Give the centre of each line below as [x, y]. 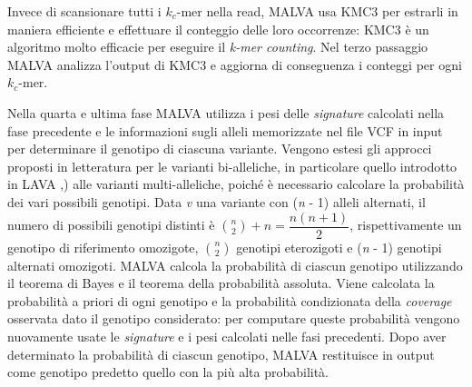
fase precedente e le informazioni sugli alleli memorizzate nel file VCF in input [225, 130]
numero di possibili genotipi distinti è [111, 224]
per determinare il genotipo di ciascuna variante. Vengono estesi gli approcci [220, 149]
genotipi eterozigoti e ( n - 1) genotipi [339, 247]
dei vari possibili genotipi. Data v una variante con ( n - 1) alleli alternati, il [216, 201]
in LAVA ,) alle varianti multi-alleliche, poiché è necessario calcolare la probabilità [236, 184]
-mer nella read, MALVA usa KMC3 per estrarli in [317, 11]
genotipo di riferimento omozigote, [103, 247]
